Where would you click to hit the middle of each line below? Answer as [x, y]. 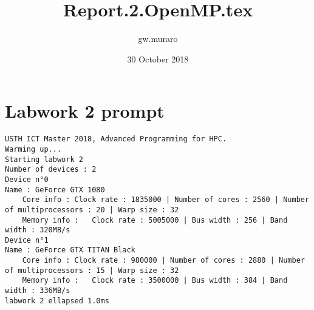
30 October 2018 [158, 59]
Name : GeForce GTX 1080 [55, 190]
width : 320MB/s [38, 230]
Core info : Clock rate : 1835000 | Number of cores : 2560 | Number [166, 200]
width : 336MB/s [38, 291]
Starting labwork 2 [44, 159]
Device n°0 [27, 179]
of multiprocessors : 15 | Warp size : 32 [92, 270]
